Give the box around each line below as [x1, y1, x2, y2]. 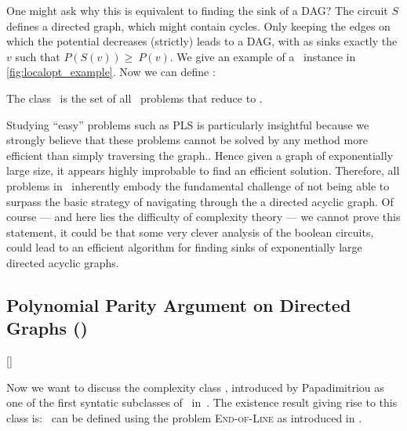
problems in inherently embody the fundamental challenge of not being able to [6, 177, 390, 194]
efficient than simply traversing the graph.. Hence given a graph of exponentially [6, 147, 394, 163]
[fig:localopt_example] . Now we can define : [6, 63, 216, 80]
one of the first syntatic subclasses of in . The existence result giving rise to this [6, 394, 398, 411]
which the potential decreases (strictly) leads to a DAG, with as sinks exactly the [6, 33, 398, 49]
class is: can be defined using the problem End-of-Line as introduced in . [6, 409, 362, 426]
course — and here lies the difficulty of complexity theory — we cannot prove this [6, 208, 401, 225]
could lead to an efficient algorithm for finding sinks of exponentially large [6, 239, 362, 255]
